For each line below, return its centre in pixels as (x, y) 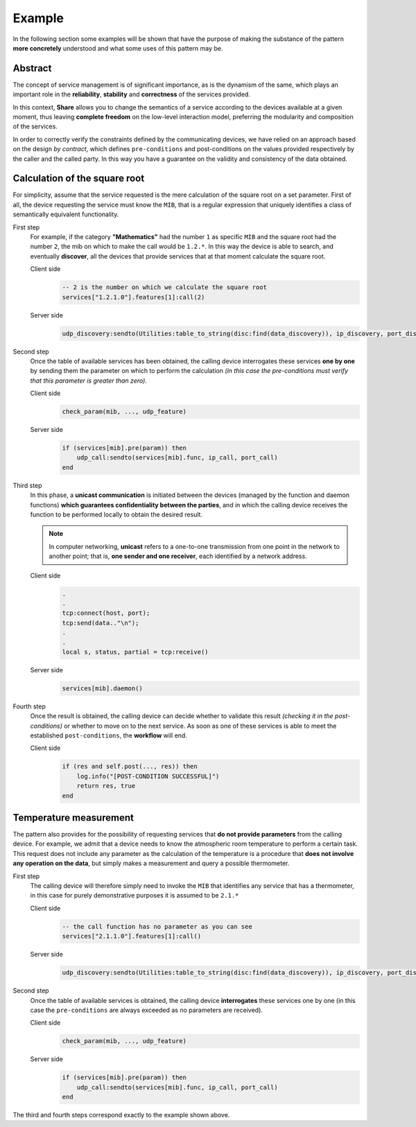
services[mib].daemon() (103, 688)
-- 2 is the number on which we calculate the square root (164, 287)
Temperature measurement (73, 818)
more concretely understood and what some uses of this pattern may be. (118, 48)
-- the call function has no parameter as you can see (157, 926)
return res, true (106, 786)
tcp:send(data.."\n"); (101, 623)
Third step (27, 485)
